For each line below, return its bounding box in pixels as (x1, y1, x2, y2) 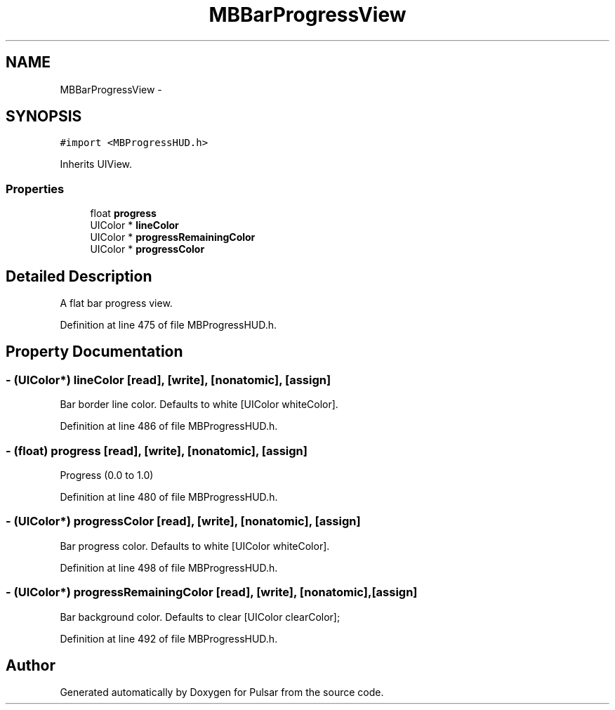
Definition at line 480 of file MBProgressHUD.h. (60, 491, 278, 503)
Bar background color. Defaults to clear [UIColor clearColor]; (60, 610, 340, 623)
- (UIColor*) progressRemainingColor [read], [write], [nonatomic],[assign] (6, 585, 418, 600)
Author (6, 656, 55, 674)
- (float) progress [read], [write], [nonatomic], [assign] (6, 443, 307, 458)
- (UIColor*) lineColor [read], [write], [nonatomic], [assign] (6, 372, 331, 387)
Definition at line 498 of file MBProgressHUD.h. (60, 561, 278, 574)
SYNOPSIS (6, 107, 82, 126)
